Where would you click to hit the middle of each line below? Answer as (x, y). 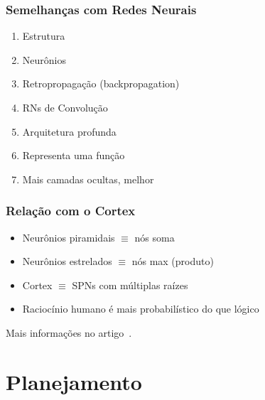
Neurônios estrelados (67, 261)
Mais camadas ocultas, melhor (88, 179)
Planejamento (74, 381)
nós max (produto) (173, 261)
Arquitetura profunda (69, 131)
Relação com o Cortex (71, 211)
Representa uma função (74, 155)
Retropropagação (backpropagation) (101, 83)
